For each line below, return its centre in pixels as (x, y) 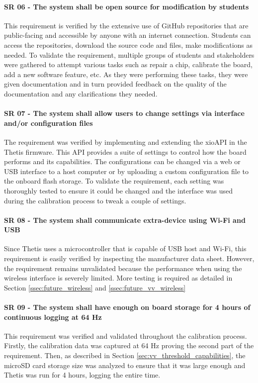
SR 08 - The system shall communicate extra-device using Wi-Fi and (125, 220)
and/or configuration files (48, 123)
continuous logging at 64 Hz (53, 317)
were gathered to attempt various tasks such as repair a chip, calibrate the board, (128, 64)
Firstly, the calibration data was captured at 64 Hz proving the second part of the (129, 345)
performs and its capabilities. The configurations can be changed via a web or (122, 161)
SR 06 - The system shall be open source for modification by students (127, 6)
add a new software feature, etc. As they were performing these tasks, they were (126, 74)
